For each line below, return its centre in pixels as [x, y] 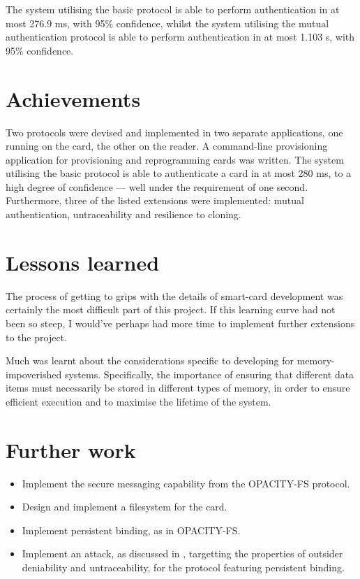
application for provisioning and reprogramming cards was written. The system [175, 159]
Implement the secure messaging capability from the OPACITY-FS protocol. [186, 483]
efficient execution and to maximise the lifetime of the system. [138, 401]
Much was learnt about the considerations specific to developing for [150, 360]
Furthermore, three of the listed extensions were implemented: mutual [155, 200]
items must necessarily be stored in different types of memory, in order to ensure [178, 388]
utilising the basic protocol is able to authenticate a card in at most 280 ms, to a [179, 173]
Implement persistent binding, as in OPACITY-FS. [131, 530]
